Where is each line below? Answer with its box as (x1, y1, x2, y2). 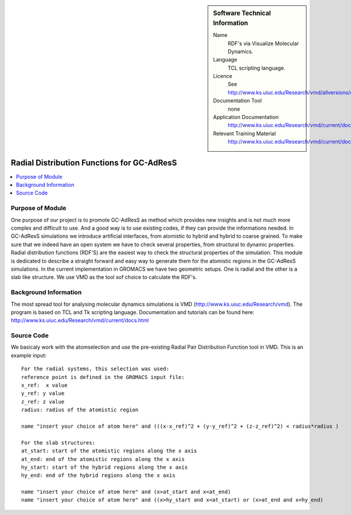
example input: (11, 352, 47, 359)
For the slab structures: (21, 439, 96, 446)
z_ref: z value (21, 398, 65, 405)
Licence (213, 73, 232, 80)
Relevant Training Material (213, 129, 276, 137)
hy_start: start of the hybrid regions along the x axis (21, 463, 188, 470)
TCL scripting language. (228, 64, 286, 71)
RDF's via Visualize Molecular (228, 40, 300, 47)
